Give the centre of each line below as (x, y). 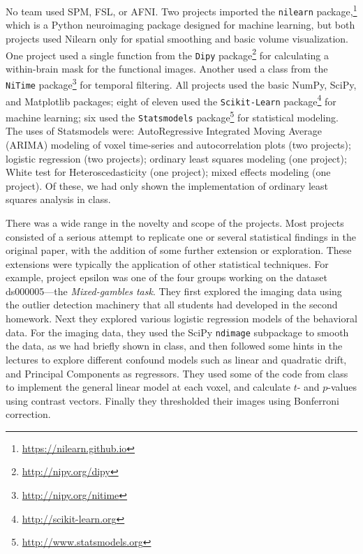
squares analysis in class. (58, 199)
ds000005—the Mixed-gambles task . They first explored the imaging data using (174, 291)
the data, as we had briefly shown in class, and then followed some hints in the (174, 346)
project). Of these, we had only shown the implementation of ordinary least (167, 185)
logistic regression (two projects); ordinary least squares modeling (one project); (176, 158)
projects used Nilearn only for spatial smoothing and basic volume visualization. (177, 38)
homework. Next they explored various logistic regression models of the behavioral (181, 319)
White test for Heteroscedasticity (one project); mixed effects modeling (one (168, 172)
